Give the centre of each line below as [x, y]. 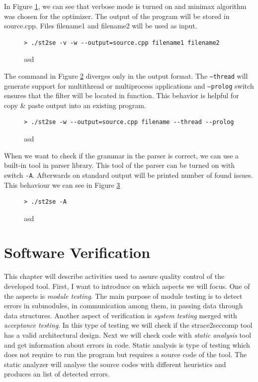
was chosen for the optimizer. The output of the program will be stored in [117, 16]
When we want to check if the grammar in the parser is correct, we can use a [122, 155]
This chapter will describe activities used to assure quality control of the [114, 276]
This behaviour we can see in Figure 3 [62, 185]
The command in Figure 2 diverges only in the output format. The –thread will [126, 75]
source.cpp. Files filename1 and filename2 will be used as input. [101, 26]
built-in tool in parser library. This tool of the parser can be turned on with [120, 165]
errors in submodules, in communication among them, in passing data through [124, 306]
